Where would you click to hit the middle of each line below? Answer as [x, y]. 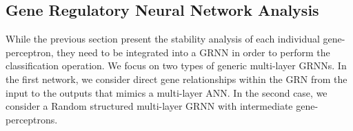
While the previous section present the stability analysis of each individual [163, 39]
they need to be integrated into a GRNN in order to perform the [193, 52]
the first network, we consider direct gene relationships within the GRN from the [176, 79]
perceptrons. [32, 119]
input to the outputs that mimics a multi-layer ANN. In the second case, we [167, 92]
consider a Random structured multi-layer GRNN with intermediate [149, 106]
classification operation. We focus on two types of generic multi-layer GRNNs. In [176, 65]
